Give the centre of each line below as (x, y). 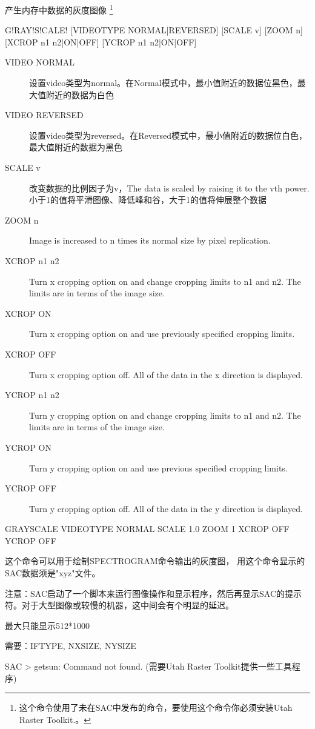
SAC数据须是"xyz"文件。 (53, 573)
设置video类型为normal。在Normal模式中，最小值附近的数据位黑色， (163, 83)
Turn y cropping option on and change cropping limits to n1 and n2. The (165, 415)
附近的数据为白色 (80, 94)
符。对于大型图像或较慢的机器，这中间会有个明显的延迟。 (119, 605)
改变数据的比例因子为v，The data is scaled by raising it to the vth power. (169, 188)
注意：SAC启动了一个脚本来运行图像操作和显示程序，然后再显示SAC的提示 (153, 593)
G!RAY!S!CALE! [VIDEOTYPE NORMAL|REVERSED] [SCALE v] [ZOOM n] (154, 30)
